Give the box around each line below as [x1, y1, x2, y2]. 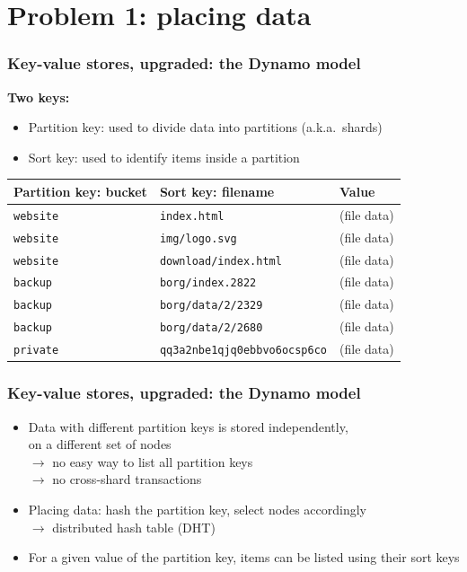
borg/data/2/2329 [159, 299, 263, 312]
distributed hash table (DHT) [52, 517, 216, 536]
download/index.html [159, 254, 282, 268]
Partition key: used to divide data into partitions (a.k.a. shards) [28, 118, 383, 136]
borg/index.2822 [159, 277, 257, 290]
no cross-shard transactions [52, 470, 202, 488]
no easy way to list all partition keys [52, 452, 253, 471]
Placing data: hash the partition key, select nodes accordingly [28, 499, 366, 518]
